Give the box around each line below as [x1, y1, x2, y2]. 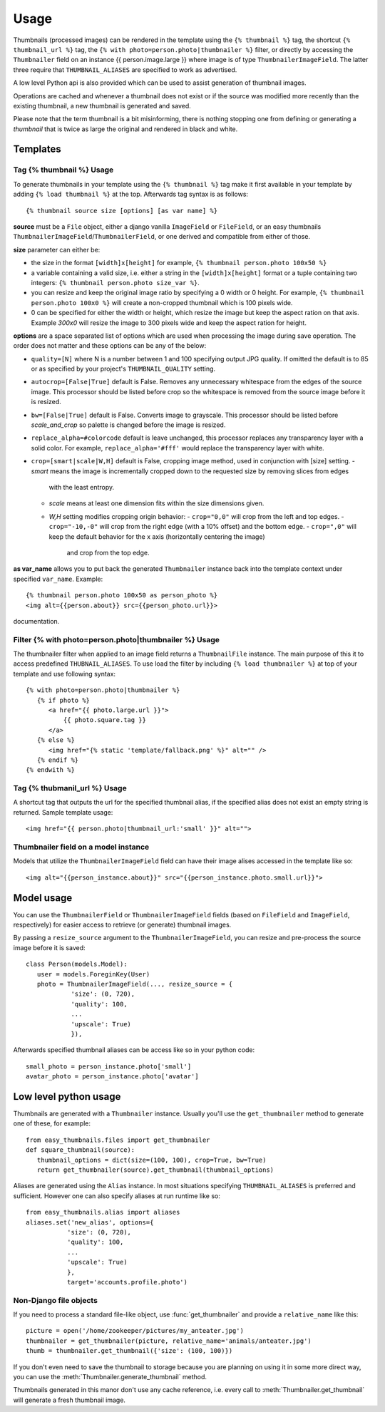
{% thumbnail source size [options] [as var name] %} [26, 207, 217, 215]
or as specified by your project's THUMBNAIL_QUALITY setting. [31, 364, 216, 373]
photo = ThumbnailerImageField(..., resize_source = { [36, 980, 233, 989]
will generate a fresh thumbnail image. [13, 1396, 126, 1404]
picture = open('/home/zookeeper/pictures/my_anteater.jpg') [26, 1326, 244, 1335]
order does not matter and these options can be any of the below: [13, 341, 207, 350]
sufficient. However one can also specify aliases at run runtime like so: [13, 1191, 221, 1200]
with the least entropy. [48, 483, 115, 491]
